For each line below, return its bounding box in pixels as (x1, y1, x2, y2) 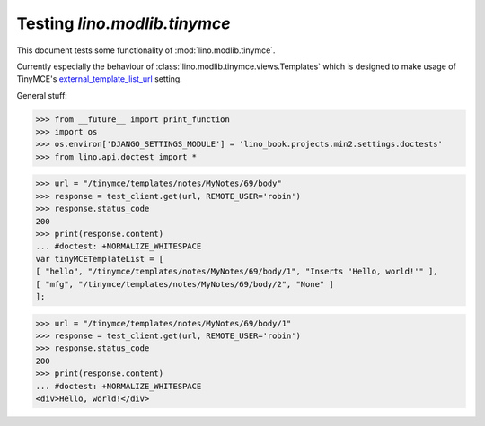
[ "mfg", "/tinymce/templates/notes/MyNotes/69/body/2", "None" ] (35, 279, 334, 289)
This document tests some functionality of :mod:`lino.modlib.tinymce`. (16, 45, 276, 56)
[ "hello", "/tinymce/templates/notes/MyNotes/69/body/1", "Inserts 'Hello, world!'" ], (35, 266, 439, 277)
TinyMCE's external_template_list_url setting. (16, 74, 183, 84)
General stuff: (16, 90, 67, 100)
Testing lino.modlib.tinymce (16, 13, 231, 33)
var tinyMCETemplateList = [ (35, 254, 164, 264)
